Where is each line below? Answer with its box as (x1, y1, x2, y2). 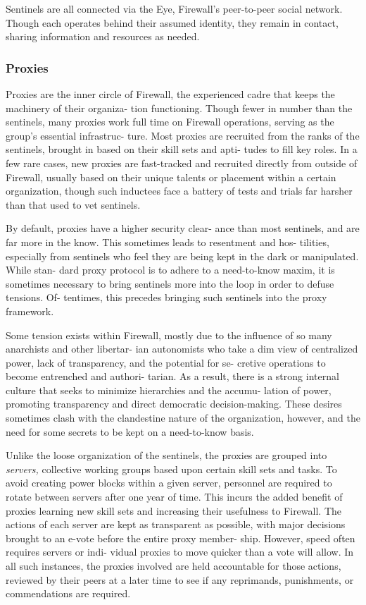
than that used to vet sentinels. (6, 197, 141, 212)
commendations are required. (6, 586, 131, 601)
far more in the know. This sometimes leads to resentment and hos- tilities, (6, 234, 329, 249)
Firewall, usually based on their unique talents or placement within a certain (6, 169, 336, 184)
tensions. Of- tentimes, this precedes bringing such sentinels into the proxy (6, 290, 327, 305)
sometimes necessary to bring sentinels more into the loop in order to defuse (6, 276, 334, 291)
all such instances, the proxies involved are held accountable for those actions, (6, 558, 341, 573)
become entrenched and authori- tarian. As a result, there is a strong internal (6, 369, 339, 384)
